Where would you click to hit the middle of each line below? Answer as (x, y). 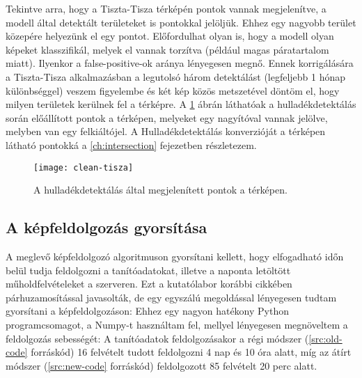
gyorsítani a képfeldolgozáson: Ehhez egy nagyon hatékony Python (148, 311)
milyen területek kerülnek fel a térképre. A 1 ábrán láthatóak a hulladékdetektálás (181, 104)
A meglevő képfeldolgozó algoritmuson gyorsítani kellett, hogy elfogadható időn (175, 256)
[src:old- (325, 338)
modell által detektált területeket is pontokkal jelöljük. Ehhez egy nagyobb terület (181, 22)
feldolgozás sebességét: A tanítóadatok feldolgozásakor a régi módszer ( (157, 338)
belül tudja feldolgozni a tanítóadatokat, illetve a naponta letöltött (148, 270)
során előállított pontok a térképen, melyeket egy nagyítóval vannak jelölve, (167, 117)
